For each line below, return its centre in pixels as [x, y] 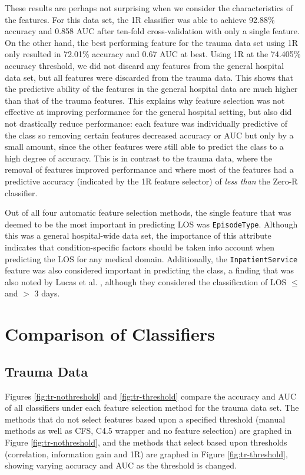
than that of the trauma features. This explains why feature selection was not [145, 100]
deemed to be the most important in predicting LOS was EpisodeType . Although [151, 224]
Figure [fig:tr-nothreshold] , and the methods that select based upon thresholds [146, 442]
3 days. [47, 293]
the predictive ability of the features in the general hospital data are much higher [151, 89]
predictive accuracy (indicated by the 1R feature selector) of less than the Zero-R [151, 181]
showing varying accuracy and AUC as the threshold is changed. [121, 465]
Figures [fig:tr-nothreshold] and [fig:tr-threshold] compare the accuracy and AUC [151, 396]
